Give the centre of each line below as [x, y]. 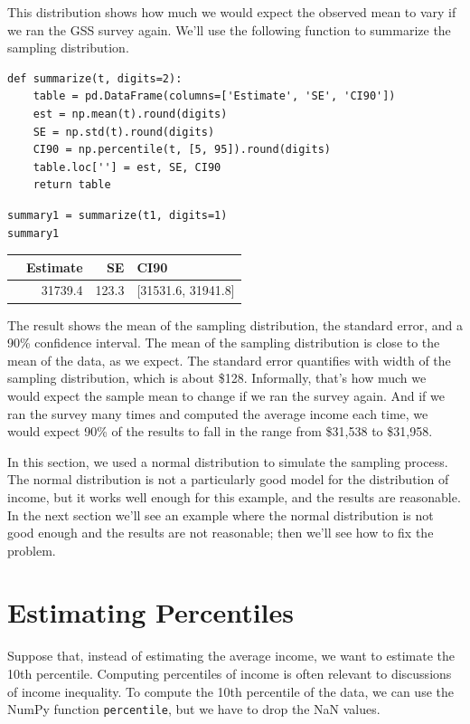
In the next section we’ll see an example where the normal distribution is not [221, 514]
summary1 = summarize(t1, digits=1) [117, 215]
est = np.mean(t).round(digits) [130, 114]
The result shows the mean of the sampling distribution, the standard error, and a [235, 324]
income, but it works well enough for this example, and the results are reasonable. [234, 496]
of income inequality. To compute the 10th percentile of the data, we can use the [230, 691]
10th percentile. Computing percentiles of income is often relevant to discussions [230, 673]
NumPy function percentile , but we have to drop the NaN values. [194, 709]
